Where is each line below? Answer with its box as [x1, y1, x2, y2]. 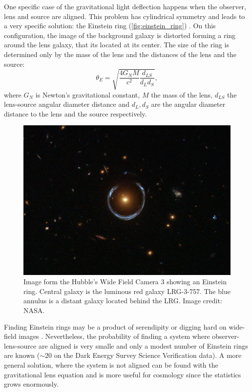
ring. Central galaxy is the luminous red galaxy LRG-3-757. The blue [23, 286, 231, 296]
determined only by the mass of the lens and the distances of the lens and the [4, 49, 237, 59]
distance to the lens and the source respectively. [4, 108, 147, 118]
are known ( [4, 350, 40, 360]
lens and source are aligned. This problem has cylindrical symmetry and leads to [4, 11, 245, 21]
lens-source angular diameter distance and [4, 99, 130, 109]
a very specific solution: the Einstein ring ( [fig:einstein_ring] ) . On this [4, 20, 216, 31]
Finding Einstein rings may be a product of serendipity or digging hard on [4, 321, 227, 332]
